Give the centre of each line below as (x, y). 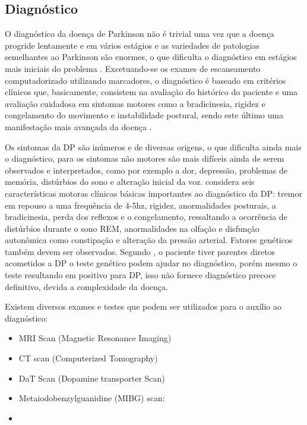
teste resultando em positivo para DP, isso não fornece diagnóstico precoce (140, 275)
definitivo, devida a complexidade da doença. (86, 286)
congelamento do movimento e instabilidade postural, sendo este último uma (144, 115)
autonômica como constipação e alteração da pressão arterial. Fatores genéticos (149, 240)
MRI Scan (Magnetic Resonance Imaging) (95, 338)
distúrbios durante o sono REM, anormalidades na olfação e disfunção (132, 228)
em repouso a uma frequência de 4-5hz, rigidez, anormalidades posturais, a (141, 205)
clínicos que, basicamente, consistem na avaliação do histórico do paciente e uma (151, 92)
